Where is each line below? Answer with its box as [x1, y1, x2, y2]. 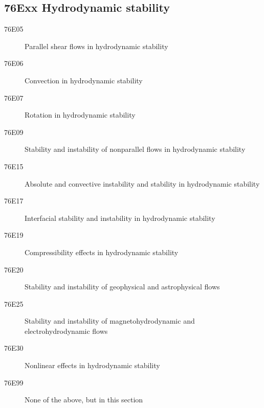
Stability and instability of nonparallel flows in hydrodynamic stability [25, 144, 246, 154]
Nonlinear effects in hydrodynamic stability [25, 360, 160, 371]
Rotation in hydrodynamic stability [25, 109, 136, 120]
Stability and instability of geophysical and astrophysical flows [25, 281, 220, 292]
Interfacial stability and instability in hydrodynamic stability [25, 212, 215, 223]
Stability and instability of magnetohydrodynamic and [25, 315, 195, 326]
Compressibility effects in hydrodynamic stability [25, 246, 179, 257]
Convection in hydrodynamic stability [25, 75, 143, 85]
